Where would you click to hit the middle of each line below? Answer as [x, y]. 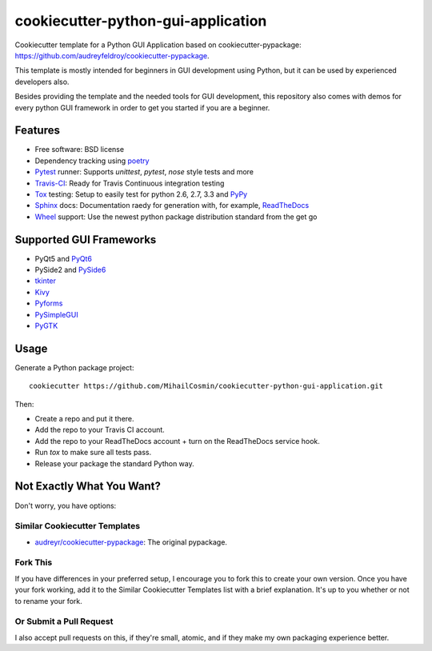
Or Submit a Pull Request [64, 621]
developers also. [42, 82]
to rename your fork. [49, 601]
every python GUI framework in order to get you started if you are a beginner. [142, 107]
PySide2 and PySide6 [70, 270]
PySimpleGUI [57, 314]
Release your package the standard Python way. [115, 463]
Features [37, 131]
